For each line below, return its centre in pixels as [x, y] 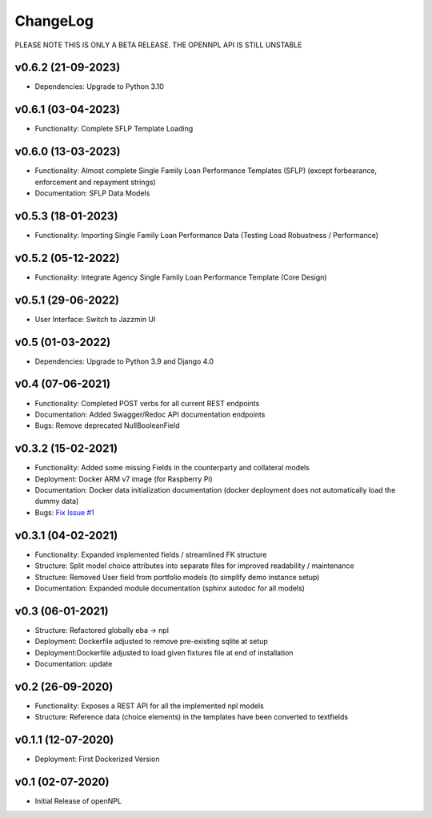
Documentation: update [74, 663]
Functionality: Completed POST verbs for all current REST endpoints [147, 403]
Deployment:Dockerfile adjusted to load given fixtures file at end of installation [164, 652]
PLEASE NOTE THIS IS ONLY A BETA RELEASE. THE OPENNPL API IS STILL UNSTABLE [158, 45]
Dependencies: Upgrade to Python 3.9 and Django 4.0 [124, 361]
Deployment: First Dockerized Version [97, 759]
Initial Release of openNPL [78, 801]
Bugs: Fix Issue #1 [65, 512]
